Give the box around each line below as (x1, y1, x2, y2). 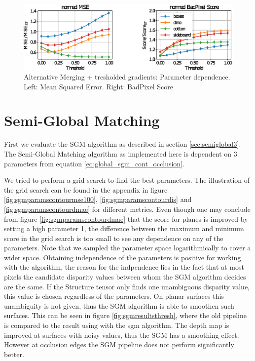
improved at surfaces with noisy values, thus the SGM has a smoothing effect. (4, 329, 239, 340)
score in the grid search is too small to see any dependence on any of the (4, 233, 223, 243)
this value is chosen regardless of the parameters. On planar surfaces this (4, 291, 224, 301)
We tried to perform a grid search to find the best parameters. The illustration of (4, 175, 250, 185)
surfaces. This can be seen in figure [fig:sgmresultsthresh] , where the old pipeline (4, 310, 247, 321)
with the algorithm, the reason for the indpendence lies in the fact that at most (4, 262, 244, 272)
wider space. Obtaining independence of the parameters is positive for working (4, 252, 241, 262)
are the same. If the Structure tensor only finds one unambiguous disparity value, (4, 281, 250, 291)
